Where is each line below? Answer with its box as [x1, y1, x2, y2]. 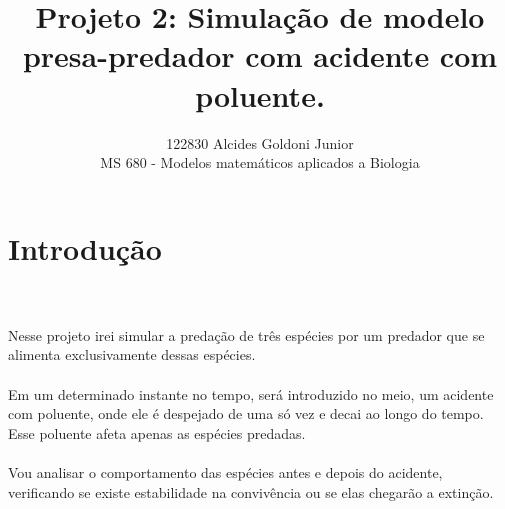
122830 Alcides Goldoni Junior [166, 132, 354, 153]
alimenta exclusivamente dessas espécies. [8, 344, 256, 365]
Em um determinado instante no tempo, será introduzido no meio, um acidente [8, 383, 494, 404]
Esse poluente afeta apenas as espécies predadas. [8, 422, 306, 443]
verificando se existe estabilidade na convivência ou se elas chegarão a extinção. [8, 481, 494, 502]
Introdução [8, 227, 162, 268]
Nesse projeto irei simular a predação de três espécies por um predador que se [8, 324, 485, 345]
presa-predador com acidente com [22, 35, 498, 76]
